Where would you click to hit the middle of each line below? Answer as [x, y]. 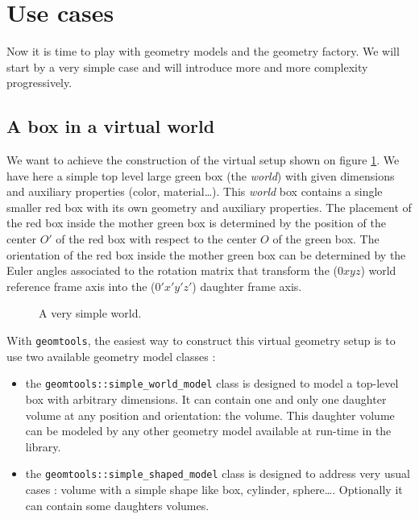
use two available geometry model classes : [111, 356]
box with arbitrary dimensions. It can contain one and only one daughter [206, 399]
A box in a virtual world [111, 126]
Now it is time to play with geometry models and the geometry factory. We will [203, 51]
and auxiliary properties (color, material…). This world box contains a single [195, 191]
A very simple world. [90, 313]
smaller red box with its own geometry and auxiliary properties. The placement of [209, 207]
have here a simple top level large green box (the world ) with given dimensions [201, 175]
